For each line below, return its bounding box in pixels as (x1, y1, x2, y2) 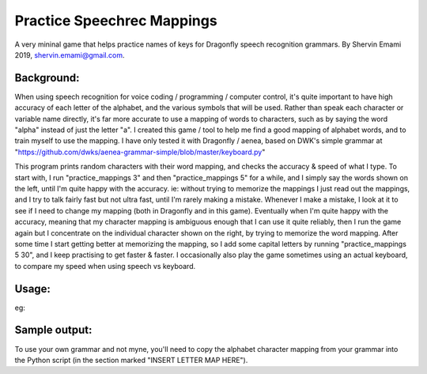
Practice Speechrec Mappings (14, 12, 217, 29)
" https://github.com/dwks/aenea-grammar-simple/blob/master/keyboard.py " (14, 147, 266, 157)
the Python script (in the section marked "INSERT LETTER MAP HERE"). (14, 355, 248, 365)
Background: (14, 71, 80, 85)
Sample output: (14, 323, 93, 337)
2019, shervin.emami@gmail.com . (14, 50, 125, 59)
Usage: (14, 281, 51, 296)
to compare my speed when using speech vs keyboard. (14, 261, 196, 270)
